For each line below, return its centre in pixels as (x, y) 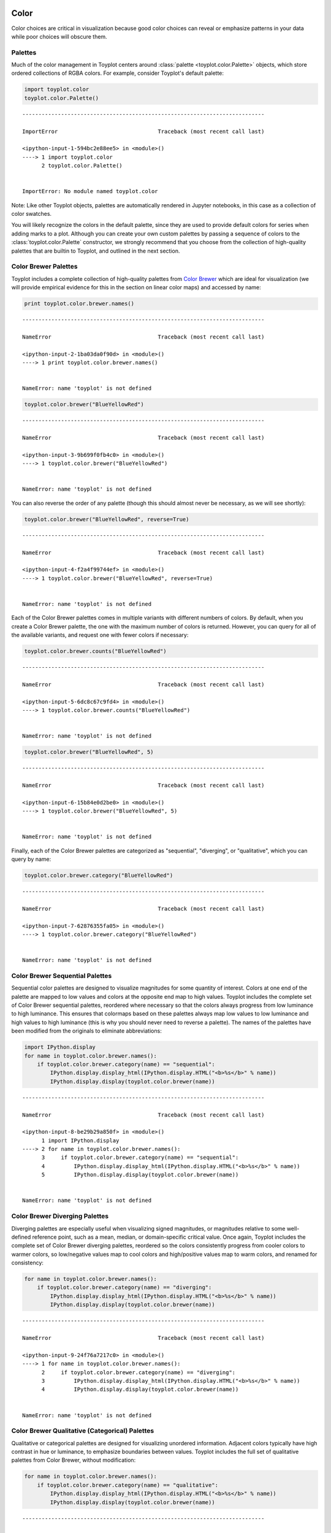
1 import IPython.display (80, 1140)
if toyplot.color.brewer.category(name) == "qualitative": (128, 1485)
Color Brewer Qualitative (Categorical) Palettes (83, 1431)
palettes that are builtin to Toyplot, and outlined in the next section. (96, 251)
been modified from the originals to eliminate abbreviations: (86, 1031)
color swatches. (32, 214)
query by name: (31, 859)
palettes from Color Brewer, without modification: (74, 1460)
